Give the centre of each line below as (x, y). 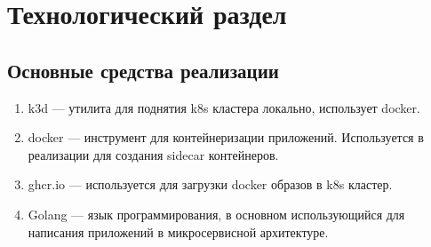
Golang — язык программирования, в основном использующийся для (216, 214)
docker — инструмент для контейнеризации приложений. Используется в (226, 137)
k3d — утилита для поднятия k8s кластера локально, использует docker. (224, 107)
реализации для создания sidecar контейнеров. (153, 154)
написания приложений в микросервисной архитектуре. (178, 231)
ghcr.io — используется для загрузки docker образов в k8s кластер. (210, 184)
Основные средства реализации (143, 70)
